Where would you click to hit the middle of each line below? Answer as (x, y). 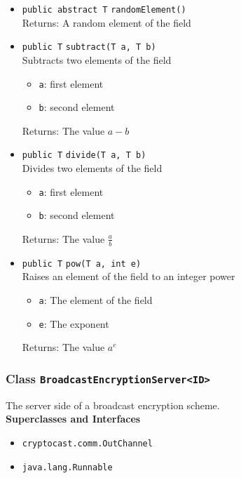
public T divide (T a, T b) (84, 155)
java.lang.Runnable (67, 467)
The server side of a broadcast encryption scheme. (113, 405)
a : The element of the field (96, 300)
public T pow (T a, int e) (82, 264)
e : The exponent (74, 323)
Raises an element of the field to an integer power (129, 276)
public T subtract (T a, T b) (89, 47)
